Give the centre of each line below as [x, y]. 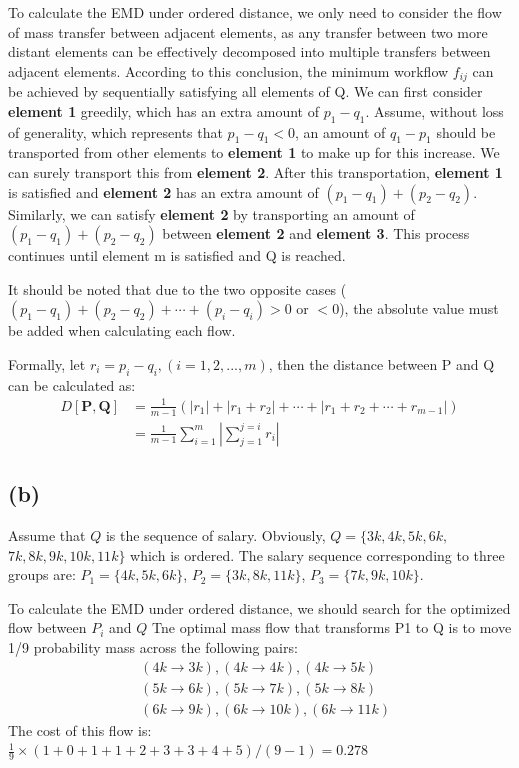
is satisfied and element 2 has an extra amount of [163, 191]
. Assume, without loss [434, 110]
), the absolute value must [419, 308]
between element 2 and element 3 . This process [316, 233]
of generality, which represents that [115, 131]
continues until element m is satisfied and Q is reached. [177, 255]
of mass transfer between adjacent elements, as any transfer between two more [248, 31]
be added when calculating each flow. [122, 330]
